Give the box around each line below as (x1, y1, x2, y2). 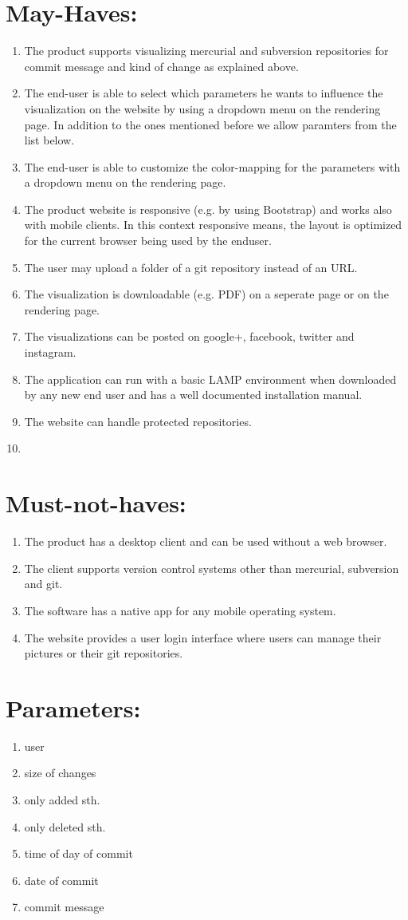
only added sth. (24, 792, 100, 807)
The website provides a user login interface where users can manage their (24, 629, 382, 646)
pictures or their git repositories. (24, 645, 183, 661)
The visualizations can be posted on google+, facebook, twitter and (24, 328, 355, 345)
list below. (24, 132, 75, 148)
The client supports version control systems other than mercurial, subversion (24, 559, 399, 576)
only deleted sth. (24, 818, 106, 835)
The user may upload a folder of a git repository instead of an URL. (24, 259, 358, 275)
